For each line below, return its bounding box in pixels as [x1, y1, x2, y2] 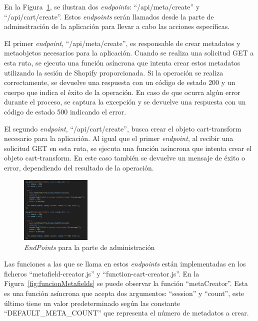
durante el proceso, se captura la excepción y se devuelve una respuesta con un [4, 96, 246, 107]
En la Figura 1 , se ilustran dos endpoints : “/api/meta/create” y [4, 1, 200, 11]
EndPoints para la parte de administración [24, 241, 155, 252]
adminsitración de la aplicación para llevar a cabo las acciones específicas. [4, 21, 230, 31]
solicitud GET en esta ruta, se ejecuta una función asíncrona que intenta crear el [4, 142, 252, 153]
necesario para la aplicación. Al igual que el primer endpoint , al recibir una [4, 133, 233, 143]
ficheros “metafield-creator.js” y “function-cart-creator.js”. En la [4, 268, 199, 278]
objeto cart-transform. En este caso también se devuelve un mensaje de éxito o [4, 152, 245, 163]
